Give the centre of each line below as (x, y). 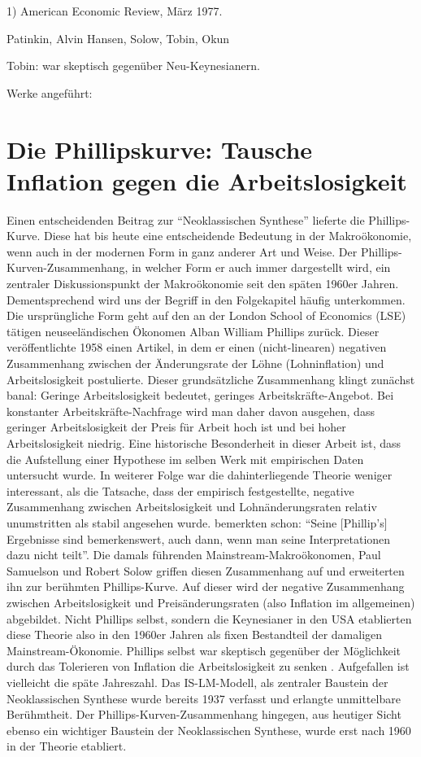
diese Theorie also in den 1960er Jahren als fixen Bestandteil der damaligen (195, 634)
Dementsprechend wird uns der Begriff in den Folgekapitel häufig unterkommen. (206, 299)
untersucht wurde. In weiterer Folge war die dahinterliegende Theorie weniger (200, 475)
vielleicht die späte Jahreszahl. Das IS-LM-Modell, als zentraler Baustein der (197, 682)
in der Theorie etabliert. (67, 746)
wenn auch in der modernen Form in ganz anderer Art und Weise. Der (182, 251)
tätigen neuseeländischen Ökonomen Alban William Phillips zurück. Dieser (193, 331)
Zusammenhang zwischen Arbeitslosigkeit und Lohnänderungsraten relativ (192, 507)
